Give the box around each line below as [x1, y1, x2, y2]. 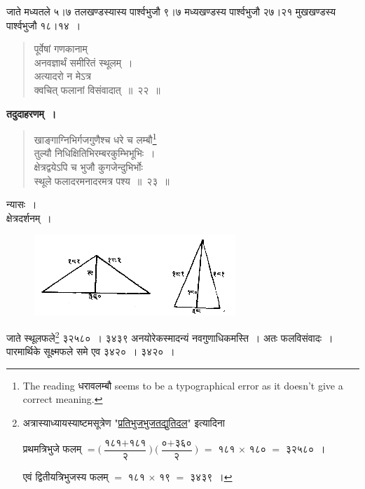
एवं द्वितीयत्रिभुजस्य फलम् [22, 469, 109, 483]
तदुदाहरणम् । [6, 106, 57, 120]
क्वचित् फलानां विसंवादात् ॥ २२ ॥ [34, 82, 160, 97]
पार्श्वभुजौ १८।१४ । [6, 18, 81, 32]
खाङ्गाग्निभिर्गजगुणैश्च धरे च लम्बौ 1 [34, 130, 157, 146]
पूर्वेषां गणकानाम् [34, 41, 88, 56]
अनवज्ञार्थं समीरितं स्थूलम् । [34, 55, 133, 69]
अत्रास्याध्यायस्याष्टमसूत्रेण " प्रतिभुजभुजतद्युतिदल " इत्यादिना [22, 415, 225, 429]
